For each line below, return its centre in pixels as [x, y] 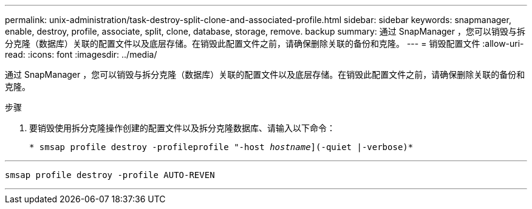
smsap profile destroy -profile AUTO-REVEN [110, 175]
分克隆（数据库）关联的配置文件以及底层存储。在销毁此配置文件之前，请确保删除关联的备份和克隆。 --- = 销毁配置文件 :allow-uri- [264, 43]
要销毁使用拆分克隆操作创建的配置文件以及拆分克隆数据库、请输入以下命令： [182, 128]
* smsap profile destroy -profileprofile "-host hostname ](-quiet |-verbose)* [221, 147]
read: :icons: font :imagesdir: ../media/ [81, 54]
